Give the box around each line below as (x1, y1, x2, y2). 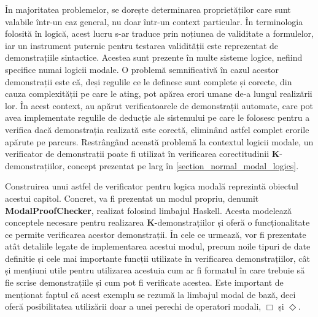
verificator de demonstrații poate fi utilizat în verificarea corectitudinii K (5, 147, 280, 160)
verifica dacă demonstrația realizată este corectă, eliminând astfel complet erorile (5, 123, 309, 136)
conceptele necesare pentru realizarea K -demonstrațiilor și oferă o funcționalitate (5, 216, 310, 229)
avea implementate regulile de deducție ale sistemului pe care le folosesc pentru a (5, 111, 310, 124)
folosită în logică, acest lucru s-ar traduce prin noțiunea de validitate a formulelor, (5, 27, 314, 40)
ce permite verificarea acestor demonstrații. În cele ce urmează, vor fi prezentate (5, 227, 306, 240)
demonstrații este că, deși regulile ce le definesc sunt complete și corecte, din (5, 75, 292, 88)
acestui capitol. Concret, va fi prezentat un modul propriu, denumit (5, 191, 259, 204)
